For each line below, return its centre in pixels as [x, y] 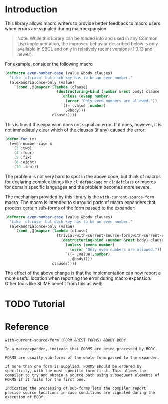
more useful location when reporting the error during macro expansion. [78, 278]
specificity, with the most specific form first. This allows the [76, 371]
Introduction [31, 9]
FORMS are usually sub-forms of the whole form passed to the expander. [82, 358]
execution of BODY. [25, 397]
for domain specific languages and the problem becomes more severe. [78, 187]
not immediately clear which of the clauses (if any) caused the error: [76, 130]
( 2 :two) [23, 148]
